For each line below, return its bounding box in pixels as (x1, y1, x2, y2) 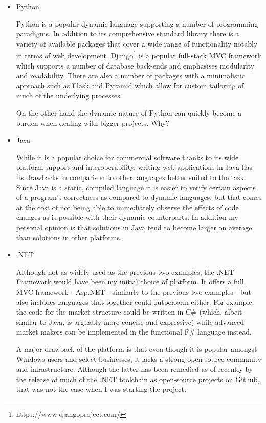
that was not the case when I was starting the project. (16, 384, 186, 394)
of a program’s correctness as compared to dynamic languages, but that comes (16, 192, 262, 203)
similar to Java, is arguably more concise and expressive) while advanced (16, 316, 244, 327)
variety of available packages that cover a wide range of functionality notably (16, 38, 258, 49)
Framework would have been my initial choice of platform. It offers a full (16, 276, 244, 287)
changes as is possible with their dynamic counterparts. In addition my (16, 212, 238, 222)
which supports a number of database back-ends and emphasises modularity (16, 60, 255, 71)
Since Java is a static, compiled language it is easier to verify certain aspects (16, 182, 256, 192)
